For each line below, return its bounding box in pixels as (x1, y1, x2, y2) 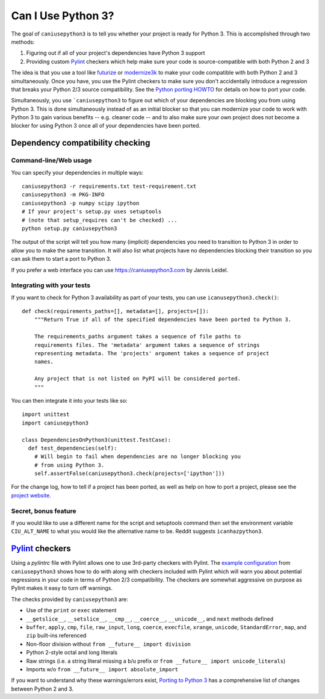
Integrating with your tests (11, 281, 90, 290)
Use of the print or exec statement (26, 607, 117, 614)
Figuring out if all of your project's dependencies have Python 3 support (26, 49, 205, 57)
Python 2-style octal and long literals (26, 649, 117, 656)
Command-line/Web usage (11, 157, 92, 165)
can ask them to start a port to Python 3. (11, 255, 111, 263)
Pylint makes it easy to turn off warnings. (11, 585, 113, 592)
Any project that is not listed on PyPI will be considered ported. (34, 375, 241, 382)
